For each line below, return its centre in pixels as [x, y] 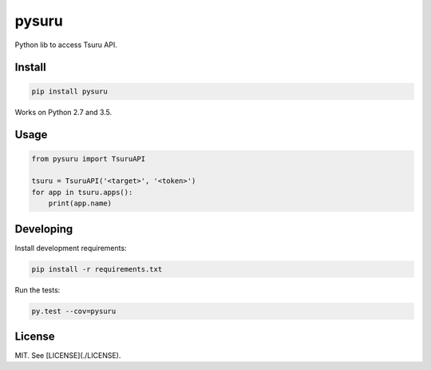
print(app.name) [80, 203]
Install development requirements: [71, 248]
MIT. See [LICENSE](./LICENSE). [68, 356]
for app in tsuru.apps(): [82, 192]
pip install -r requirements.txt [97, 269]
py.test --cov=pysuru [74, 311]
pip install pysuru [69, 91]
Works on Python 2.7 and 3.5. [63, 112]
